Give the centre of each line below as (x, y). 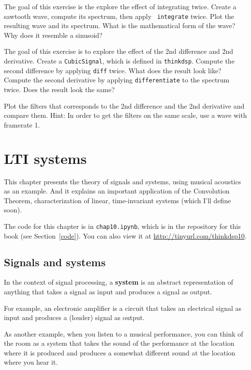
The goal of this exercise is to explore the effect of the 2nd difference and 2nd (118, 51)
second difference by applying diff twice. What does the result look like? (113, 70)
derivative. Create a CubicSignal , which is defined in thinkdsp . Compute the (119, 61)
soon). (13, 210)
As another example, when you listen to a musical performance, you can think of (124, 333)
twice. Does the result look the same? (59, 89)
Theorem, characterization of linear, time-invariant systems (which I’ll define (118, 200)
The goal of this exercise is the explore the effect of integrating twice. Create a (120, 6)
